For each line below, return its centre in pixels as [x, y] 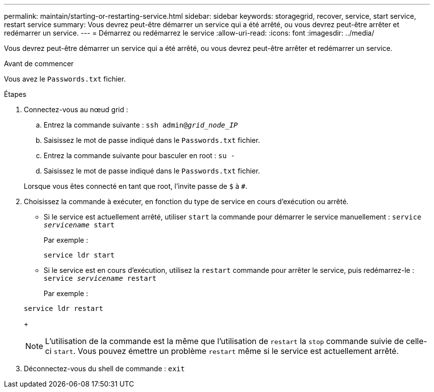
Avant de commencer [39, 64]
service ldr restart [64, 308]
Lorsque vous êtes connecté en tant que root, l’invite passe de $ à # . [136, 186]
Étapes [15, 94]
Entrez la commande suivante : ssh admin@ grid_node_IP [141, 125]
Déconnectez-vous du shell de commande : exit [104, 369]
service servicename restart [100, 278]
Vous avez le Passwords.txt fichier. [65, 79]
